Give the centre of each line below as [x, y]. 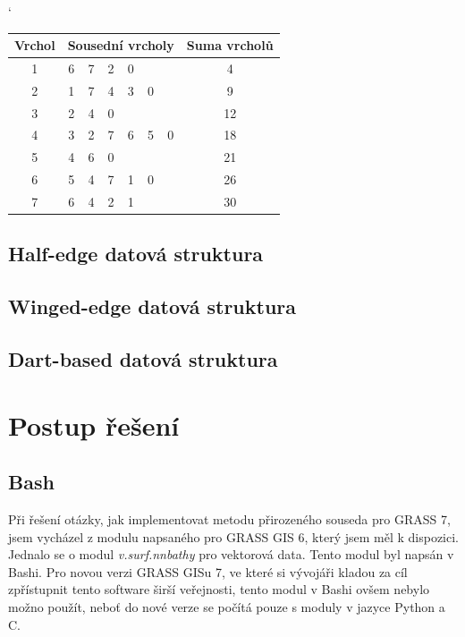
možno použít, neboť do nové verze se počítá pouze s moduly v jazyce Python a [227, 606]
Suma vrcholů [230, 45]
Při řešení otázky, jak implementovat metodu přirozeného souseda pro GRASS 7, [229, 519]
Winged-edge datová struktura [152, 306]
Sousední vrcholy [121, 45]
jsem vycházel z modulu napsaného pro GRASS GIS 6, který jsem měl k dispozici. [233, 536]
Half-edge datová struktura [136, 254]
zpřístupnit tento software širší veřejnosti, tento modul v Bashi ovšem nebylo [219, 589]
